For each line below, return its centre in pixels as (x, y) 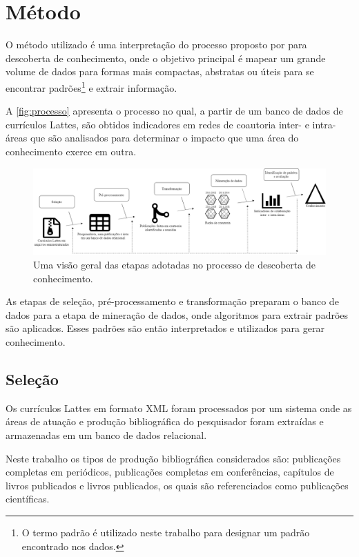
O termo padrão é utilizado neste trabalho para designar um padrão (166, 532)
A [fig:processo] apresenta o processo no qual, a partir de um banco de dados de (174, 111)
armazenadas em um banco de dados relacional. (106, 434)
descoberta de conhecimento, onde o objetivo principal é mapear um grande (166, 58)
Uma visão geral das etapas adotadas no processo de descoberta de (174, 264)
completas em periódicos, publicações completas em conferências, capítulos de (170, 472)
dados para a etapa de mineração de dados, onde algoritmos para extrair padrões (177, 314)
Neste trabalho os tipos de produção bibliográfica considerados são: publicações (173, 458)
